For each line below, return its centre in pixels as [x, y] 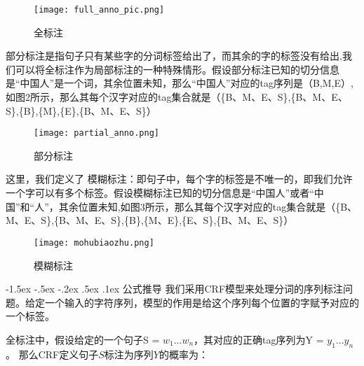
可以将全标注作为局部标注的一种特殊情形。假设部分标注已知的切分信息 [177, 69]
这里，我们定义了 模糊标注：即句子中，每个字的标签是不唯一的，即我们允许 [179, 179]
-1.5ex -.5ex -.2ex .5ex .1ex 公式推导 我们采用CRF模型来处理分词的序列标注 [175, 289]
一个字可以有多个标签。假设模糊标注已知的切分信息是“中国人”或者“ [160, 193]
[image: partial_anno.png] [96, 133]
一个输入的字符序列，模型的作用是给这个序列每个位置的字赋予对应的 [202, 302]
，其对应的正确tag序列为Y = [259, 339]
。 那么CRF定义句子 [52, 354]
